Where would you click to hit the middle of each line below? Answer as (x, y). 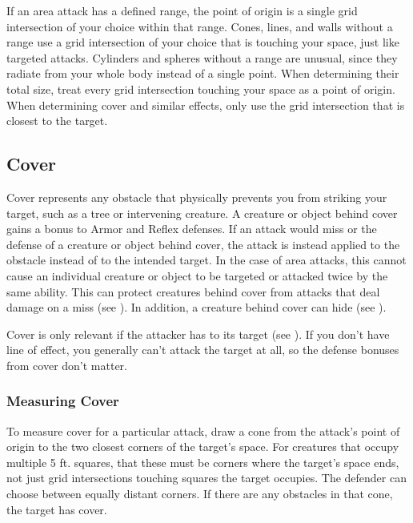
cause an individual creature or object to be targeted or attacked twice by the (197, 275)
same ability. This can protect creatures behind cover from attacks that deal (193, 291)
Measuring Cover (63, 401)
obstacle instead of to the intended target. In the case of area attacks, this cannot (206, 260)
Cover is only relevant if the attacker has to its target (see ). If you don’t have (198, 334)
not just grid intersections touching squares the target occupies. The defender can (206, 478)
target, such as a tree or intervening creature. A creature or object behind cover (202, 213)
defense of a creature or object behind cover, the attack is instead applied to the (203, 244)
